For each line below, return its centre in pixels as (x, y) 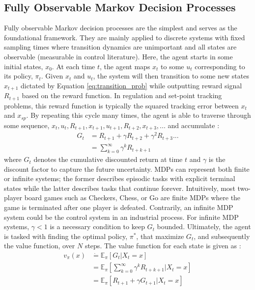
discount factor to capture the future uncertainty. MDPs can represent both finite (127, 169)
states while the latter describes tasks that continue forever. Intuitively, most (120, 188)
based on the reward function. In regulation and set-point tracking (122, 95)
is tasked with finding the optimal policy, (66, 236)
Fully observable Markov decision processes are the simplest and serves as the (121, 28)
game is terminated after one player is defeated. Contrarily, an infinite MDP (119, 207)
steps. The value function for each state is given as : (163, 246)
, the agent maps (125, 66)
